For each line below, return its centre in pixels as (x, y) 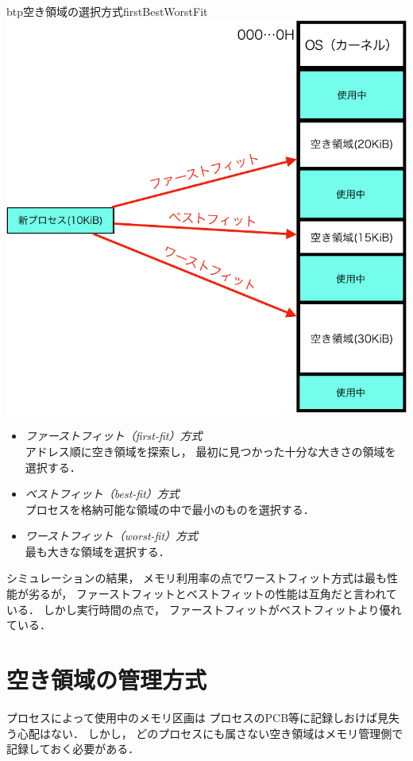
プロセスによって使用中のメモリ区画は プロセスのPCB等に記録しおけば (192, 717)
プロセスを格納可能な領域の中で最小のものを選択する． (170, 509)
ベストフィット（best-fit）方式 (102, 494)
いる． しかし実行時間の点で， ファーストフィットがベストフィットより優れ (204, 609)
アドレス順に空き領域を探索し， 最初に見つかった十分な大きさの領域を (210, 451)
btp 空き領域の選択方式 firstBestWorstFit (107, 11)
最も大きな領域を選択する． (97, 551)
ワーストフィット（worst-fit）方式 (112, 536)
